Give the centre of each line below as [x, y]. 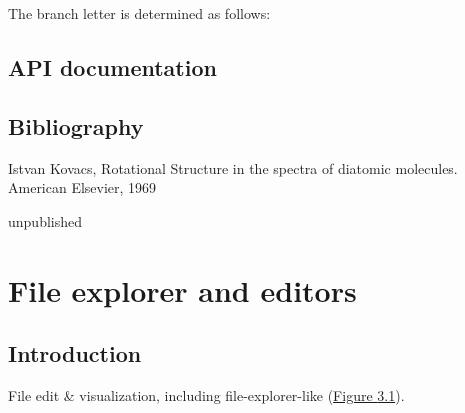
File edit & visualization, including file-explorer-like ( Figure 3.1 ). [206, 394]
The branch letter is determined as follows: [139, 13]
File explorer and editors [182, 289]
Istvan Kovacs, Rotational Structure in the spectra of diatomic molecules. [233, 167]
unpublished [45, 220]
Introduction [75, 353]
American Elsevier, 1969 [82, 187]
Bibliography [76, 125]
